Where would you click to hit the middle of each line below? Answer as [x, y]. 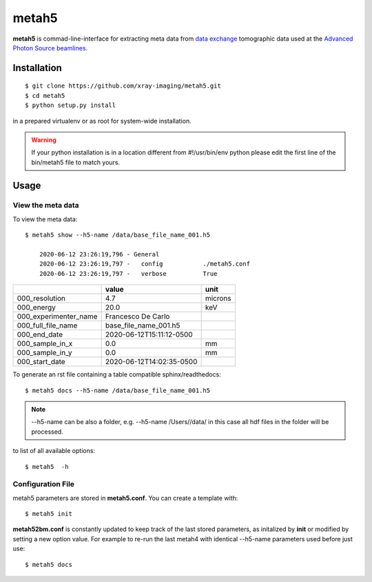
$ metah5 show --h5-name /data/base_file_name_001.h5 [117, 235]
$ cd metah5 [45, 96]
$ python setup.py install [71, 106]
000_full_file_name [47, 325]
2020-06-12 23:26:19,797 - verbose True [128, 273]
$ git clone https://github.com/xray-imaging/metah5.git [123, 86]
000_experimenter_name [57, 317]
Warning [44, 140]
